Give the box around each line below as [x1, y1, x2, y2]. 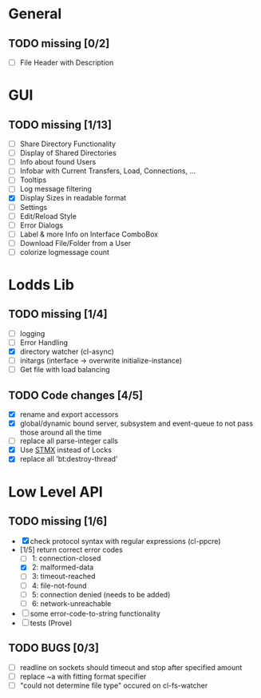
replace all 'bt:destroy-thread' [19, 454, 118, 464]
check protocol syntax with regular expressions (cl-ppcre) [30, 537, 221, 546]
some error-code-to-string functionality [30, 609, 161, 618]
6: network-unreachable [31, 598, 112, 608]
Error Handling [19, 337, 69, 347]
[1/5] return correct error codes [19, 545, 124, 555]
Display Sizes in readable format [19, 193, 127, 203]
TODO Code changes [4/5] [8, 388, 144, 402]
